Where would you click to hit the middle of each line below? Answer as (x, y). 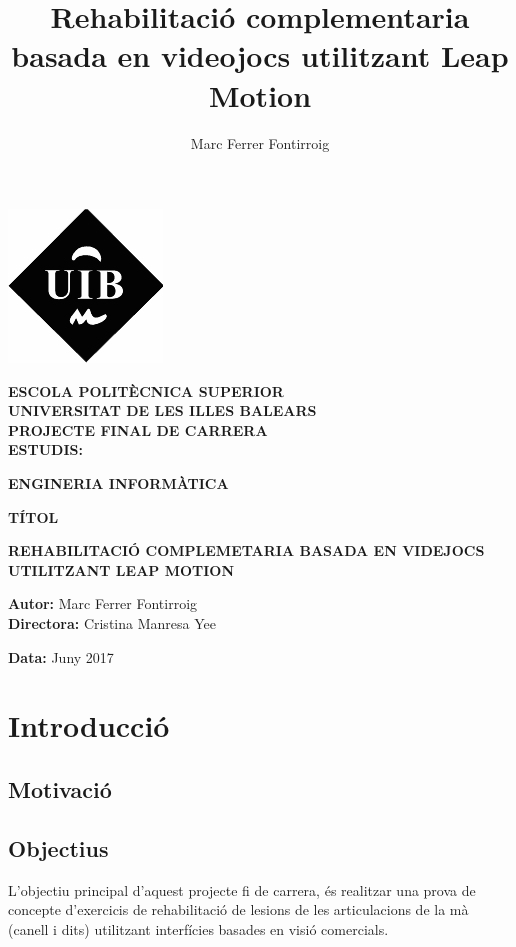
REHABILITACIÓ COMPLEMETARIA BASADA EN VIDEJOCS (246, 550)
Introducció (89, 725)
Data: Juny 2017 (61, 656)
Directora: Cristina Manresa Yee (112, 623)
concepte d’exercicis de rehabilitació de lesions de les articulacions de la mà (238, 909)
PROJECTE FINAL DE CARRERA (138, 429)
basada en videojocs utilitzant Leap (260, 55)
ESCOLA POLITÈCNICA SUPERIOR (146, 390)
